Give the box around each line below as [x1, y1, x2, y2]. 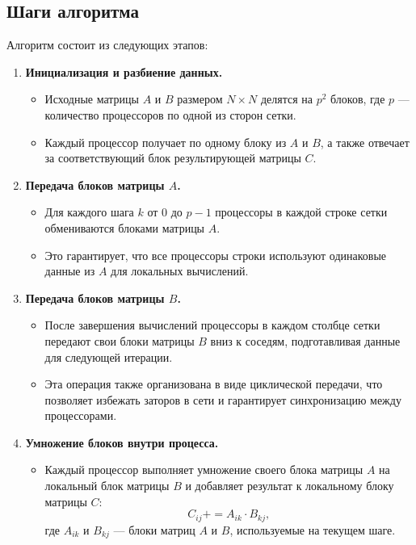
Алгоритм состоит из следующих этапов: [6, 36, 208, 53]
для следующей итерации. [44, 348, 173, 365]
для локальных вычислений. [111, 262, 249, 279]
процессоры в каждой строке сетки [215, 203, 388, 220]
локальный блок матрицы [44, 477, 170, 494]
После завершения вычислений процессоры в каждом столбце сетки [44, 317, 380, 333]
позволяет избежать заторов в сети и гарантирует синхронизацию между [44, 391, 401, 408]
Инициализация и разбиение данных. [25, 63, 223, 80]
